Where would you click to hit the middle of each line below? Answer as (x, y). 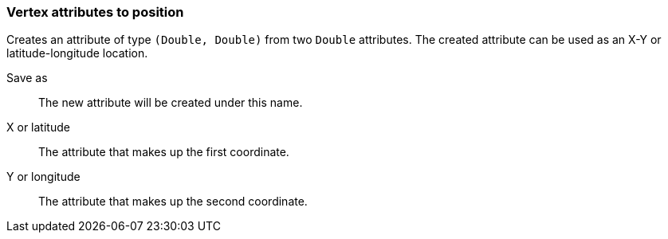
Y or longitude (43, 177)
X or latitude (38, 127)
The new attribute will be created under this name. (171, 103)
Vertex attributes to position (95, 12)
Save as (27, 78)
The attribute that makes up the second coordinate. (173, 202)
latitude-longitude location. (77, 53)
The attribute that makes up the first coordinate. (164, 152)
